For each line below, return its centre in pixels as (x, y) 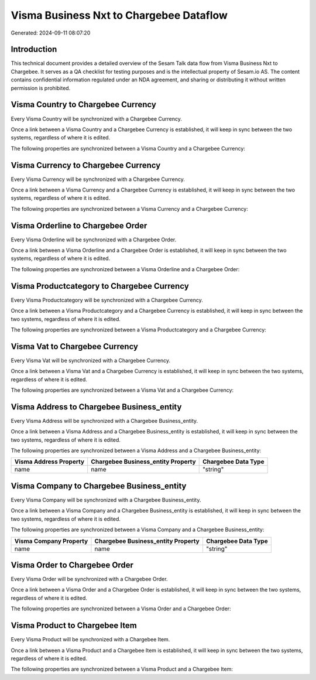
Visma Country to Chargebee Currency (83, 105)
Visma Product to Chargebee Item (74, 626)
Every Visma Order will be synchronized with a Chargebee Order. (89, 579)
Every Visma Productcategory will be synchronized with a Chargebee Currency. (107, 300)
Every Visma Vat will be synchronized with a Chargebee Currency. (91, 360)
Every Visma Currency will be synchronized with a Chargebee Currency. (98, 179)
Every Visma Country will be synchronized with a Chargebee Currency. (97, 119)
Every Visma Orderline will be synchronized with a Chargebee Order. (94, 240)
